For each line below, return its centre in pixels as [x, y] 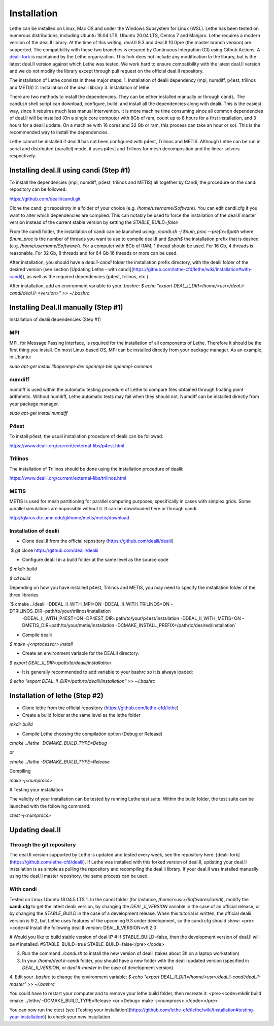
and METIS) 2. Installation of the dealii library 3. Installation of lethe [79, 87]
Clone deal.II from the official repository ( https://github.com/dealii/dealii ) [98, 541]
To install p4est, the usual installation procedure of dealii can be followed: [86, 436]
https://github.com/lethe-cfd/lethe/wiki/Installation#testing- [193, 1010]
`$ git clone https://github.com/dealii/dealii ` [55, 550]
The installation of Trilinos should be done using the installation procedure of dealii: [96, 469]
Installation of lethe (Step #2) [56, 696]
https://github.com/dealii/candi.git [45, 198]
